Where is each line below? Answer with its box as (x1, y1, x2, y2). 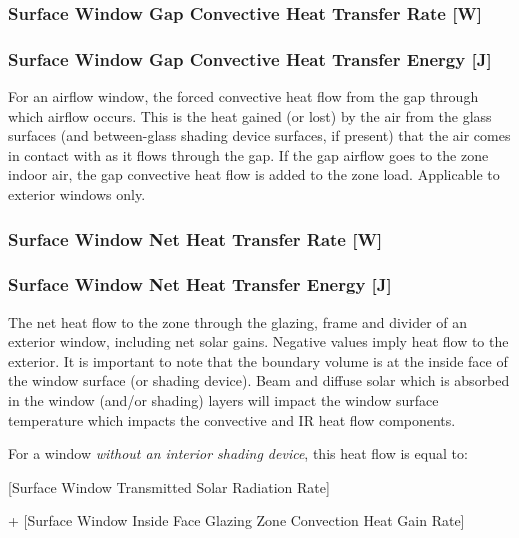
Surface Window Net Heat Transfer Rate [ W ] (8, 226, 383, 251)
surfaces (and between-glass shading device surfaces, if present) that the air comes (8, 125, 511, 146)
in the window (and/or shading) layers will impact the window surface (8, 390, 439, 411)
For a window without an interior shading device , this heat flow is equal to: (8, 443, 468, 464)
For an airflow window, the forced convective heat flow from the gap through (8, 86, 479, 107)
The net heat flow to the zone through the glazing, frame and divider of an (8, 311, 468, 332)
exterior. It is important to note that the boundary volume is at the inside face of (8, 350, 508, 371)
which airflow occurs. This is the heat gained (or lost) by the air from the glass (8, 105, 492, 126)
